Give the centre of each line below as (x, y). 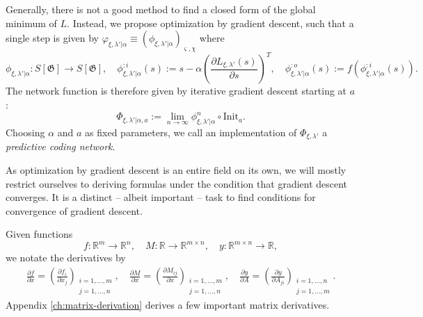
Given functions (39, 234)
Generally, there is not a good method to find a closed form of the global (161, 9)
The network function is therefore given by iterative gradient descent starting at (176, 91)
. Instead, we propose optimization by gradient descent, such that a (210, 23)
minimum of (31, 23)
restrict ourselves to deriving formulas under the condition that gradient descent (177, 183)
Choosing (25, 132)
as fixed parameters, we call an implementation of (191, 132)
